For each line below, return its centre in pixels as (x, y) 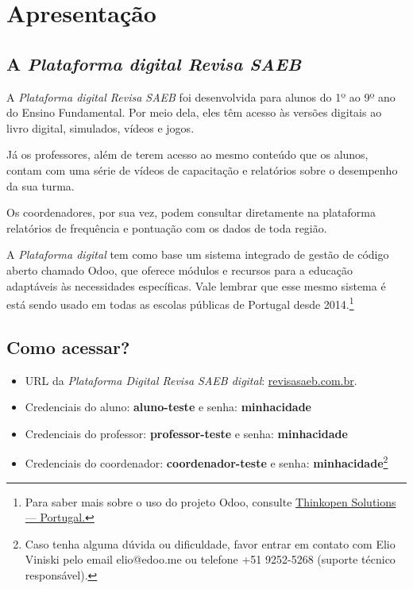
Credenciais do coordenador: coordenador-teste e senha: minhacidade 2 (206, 462)
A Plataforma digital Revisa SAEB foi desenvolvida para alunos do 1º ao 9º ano (201, 96)
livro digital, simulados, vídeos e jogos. (100, 127)
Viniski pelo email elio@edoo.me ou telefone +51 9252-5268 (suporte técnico (210, 559)
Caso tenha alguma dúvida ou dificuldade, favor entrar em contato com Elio (210, 543)
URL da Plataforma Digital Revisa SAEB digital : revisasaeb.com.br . (191, 380)
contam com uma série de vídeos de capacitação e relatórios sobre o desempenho (202, 169)
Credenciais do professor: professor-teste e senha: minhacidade (186, 433)
